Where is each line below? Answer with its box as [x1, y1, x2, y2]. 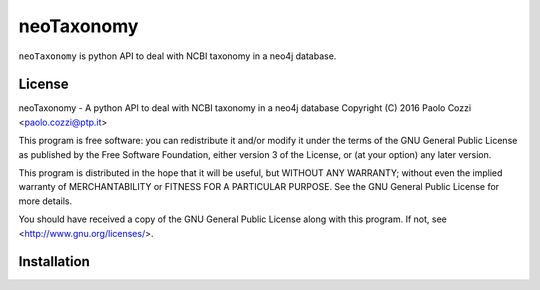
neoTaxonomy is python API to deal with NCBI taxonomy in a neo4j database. [18, 50, 337, 62]
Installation [18, 253, 90, 270]
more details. [18, 195, 73, 207]
